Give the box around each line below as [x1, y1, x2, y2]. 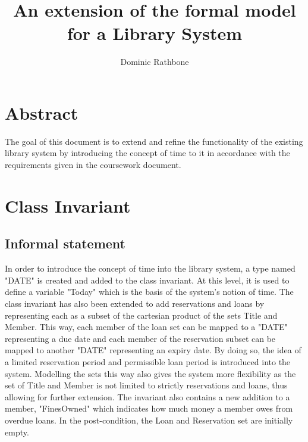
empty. [5, 425, 29, 438]
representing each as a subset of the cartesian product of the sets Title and [5, 309, 278, 321]
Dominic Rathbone [120, 55, 189, 68]
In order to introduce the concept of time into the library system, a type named [5, 262, 296, 275]
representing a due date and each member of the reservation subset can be [5, 332, 276, 344]
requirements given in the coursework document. [5, 158, 181, 171]
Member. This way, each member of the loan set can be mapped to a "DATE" [5, 320, 288, 333]
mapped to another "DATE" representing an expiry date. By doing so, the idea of [5, 344, 301, 356]
